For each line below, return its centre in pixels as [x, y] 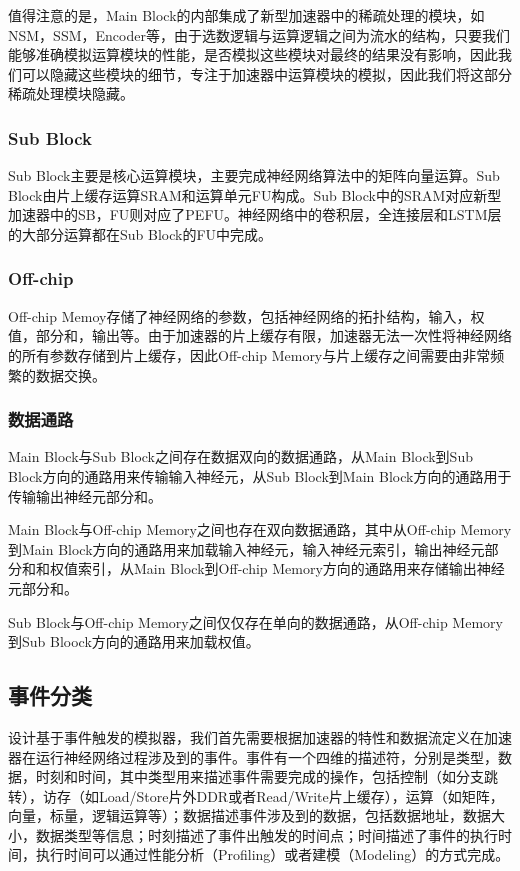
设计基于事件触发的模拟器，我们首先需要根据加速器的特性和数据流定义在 [246, 736]
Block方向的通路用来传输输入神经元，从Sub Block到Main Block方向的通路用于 [260, 475]
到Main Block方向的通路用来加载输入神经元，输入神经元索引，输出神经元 [246, 548]
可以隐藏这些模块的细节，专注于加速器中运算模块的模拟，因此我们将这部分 [266, 73]
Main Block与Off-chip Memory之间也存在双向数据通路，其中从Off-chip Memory [260, 529]
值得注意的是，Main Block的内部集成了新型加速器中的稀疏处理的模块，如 [246, 15]
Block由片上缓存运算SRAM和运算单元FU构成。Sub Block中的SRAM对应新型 [255, 194]
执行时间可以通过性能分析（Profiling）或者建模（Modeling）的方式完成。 [272, 854]
